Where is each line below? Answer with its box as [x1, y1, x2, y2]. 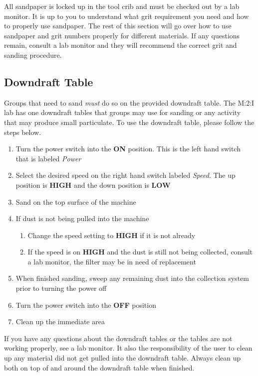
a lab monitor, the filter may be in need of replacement [27, 256, 196, 266]
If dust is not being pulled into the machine [15, 213, 149, 224]
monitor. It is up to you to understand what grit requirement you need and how [4, 10, 249, 21]
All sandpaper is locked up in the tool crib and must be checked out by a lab [4, 1, 240, 11]
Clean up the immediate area [15, 316, 105, 327]
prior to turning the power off [15, 283, 107, 293]
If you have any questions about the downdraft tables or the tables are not [4, 333, 233, 343]
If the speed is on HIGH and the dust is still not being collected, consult [27, 247, 253, 257]
